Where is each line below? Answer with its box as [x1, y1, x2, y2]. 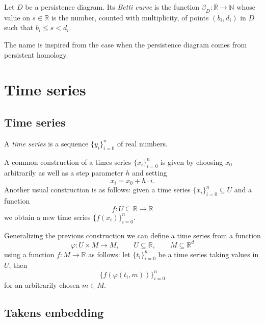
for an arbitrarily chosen [4, 280, 80, 290]
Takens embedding [4, 305, 104, 320]
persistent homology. [4, 49, 68, 60]
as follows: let [88, 249, 130, 259]
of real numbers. [117, 138, 168, 148]
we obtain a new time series [4, 211, 91, 222]
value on [4, 12, 30, 22]
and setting [132, 167, 167, 178]
